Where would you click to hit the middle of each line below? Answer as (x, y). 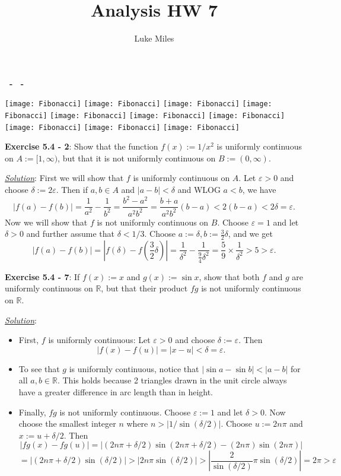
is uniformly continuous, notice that (134, 368)
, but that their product (144, 288)
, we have (259, 190)
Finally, (32, 412)
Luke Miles (154, 38)
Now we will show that (46, 222)
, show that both (229, 276)
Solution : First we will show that (64, 178)
